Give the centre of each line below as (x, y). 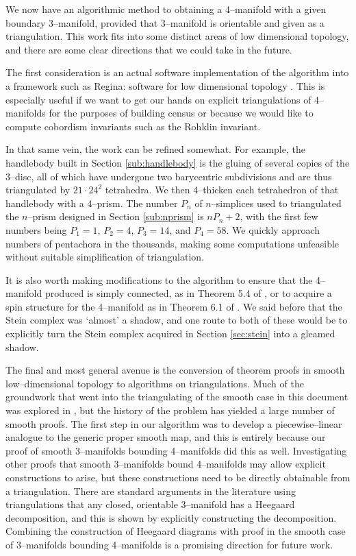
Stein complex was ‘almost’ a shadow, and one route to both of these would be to (177, 320)
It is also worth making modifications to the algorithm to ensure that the (159, 279)
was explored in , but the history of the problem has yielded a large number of (170, 410)
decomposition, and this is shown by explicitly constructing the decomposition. (171, 517)
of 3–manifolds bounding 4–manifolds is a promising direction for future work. (169, 544)
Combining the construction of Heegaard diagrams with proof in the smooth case (176, 531)
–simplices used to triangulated (276, 203)
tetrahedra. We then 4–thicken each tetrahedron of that (222, 190)
